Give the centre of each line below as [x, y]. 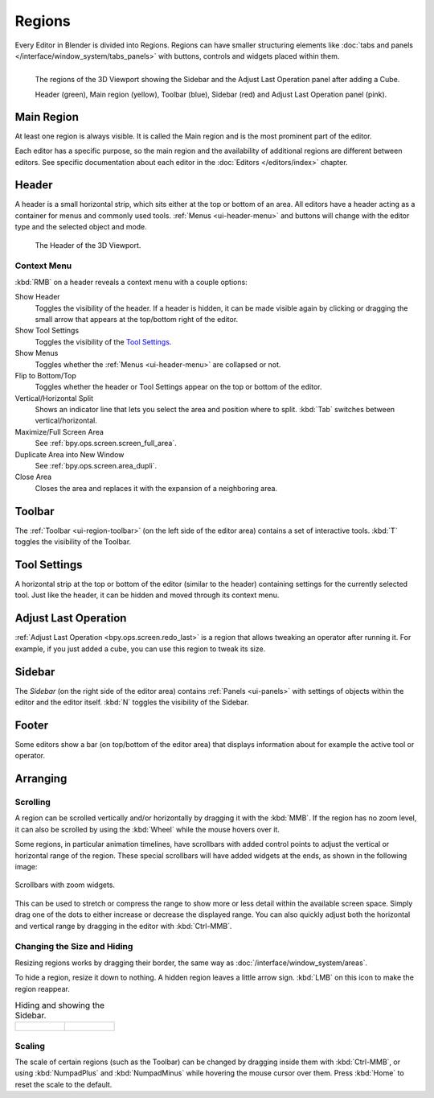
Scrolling [33, 803]
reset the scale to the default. [63, 1084]
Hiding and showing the [59, 1005]
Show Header [37, 297]
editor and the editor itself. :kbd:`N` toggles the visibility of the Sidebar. [132, 702]
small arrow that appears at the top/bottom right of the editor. [137, 319]
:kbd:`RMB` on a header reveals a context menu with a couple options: [131, 282]
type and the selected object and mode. [81, 227]
